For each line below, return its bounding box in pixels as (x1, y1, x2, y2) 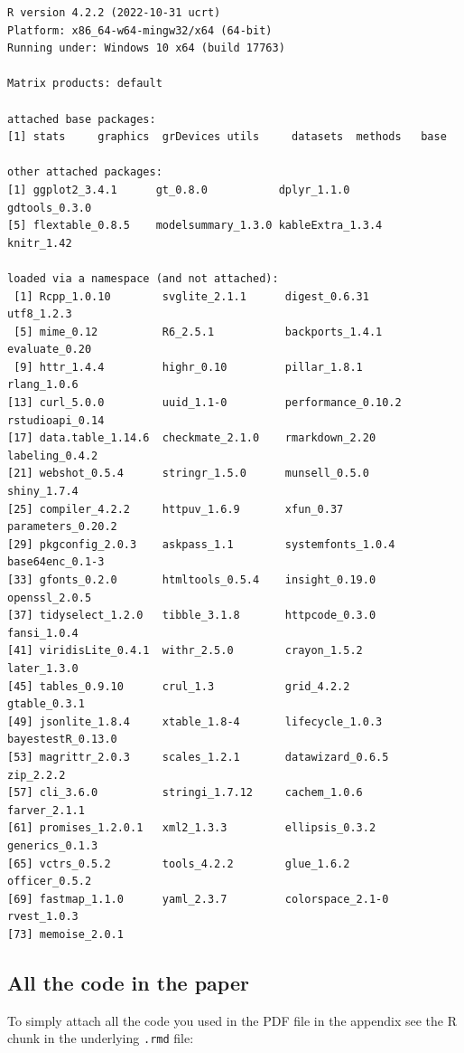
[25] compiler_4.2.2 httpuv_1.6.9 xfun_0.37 (7, 502, 344, 516)
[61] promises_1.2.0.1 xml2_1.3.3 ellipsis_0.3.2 (7, 821, 376, 835)
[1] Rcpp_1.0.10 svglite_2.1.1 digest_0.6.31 (14, 289, 369, 303)
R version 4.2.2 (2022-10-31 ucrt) (7, 6, 221, 19)
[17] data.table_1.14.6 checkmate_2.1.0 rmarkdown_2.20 (7, 432, 376, 445)
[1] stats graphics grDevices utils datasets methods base (7, 130, 447, 144)
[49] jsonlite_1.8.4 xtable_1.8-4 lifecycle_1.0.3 (7, 715, 383, 728)
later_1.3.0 (7, 661, 79, 675)
